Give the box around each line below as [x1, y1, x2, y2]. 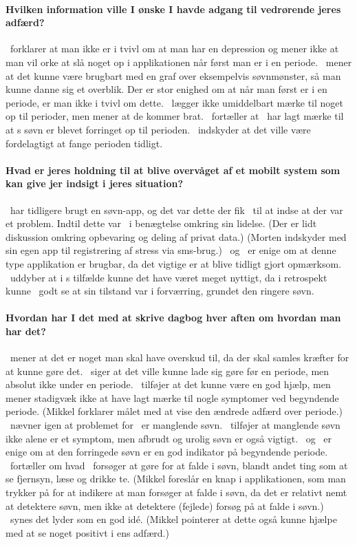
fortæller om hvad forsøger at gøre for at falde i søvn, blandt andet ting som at [10, 458, 348, 472]
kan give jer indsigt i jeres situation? [6, 176, 184, 191]
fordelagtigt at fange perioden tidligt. [6, 136, 163, 150]
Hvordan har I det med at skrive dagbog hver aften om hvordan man [6, 310, 341, 325]
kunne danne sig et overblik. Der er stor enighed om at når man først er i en [6, 82, 327, 96]
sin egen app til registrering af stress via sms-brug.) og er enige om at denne [6, 243, 336, 257]
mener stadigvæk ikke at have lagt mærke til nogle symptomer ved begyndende [6, 390, 339, 405]
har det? [6, 323, 46, 338]
